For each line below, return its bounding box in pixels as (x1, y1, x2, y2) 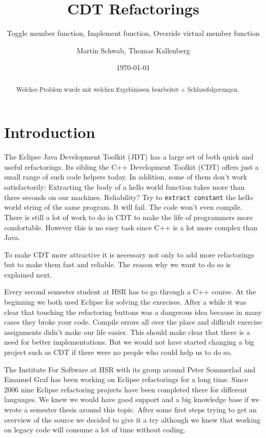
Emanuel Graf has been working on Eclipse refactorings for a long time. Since (4, 374, 248, 385)
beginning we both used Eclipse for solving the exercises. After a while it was (4, 296, 247, 307)
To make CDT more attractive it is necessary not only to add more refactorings (4, 249, 254, 260)
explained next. (4, 269, 52, 280)
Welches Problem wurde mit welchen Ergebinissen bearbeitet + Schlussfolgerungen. (16, 85, 239, 93)
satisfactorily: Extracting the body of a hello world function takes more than (4, 182, 245, 192)
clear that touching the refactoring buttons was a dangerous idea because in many (4, 306, 262, 317)
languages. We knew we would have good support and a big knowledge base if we (4, 394, 259, 405)
